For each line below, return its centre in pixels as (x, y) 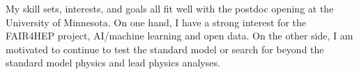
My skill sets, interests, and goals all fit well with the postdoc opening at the (170, 8)
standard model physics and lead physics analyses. (113, 63)
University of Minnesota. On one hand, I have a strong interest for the (156, 22)
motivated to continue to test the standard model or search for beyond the (165, 49)
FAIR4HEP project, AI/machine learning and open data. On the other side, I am (179, 36)
